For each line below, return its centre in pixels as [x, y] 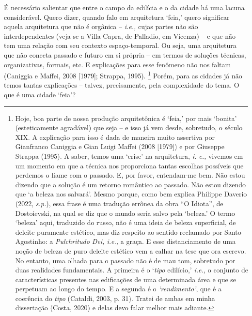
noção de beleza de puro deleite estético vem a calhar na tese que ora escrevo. [131, 250]
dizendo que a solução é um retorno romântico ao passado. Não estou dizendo [131, 184]
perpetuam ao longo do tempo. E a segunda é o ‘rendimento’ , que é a [118, 289]
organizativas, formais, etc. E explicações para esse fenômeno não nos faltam [118, 64]
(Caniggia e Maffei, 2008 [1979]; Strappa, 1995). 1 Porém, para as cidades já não [123, 75]
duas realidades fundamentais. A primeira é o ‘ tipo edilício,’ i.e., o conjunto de [132, 270]
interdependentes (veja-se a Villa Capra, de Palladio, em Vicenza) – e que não [120, 36]
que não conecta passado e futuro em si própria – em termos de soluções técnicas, [125, 54]
